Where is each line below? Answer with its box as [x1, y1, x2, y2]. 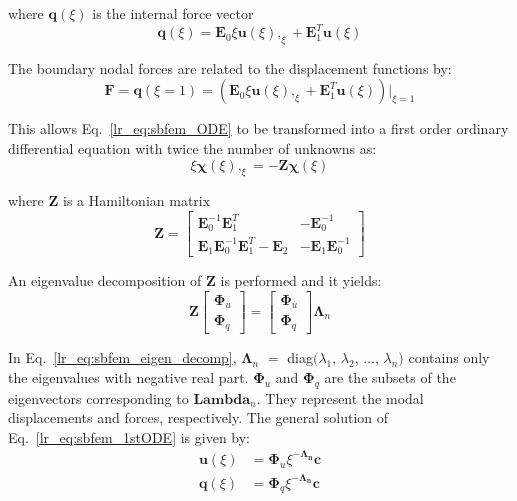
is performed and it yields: [220, 270, 382, 291]
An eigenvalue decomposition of [8, 270, 202, 291]
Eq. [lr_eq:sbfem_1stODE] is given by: [8, 426, 251, 447]
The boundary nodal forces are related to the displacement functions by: [8, 57, 452, 78]
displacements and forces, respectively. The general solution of [8, 407, 389, 428]
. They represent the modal [256, 387, 424, 408]
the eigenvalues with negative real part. [8, 366, 249, 387]
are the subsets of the [324, 366, 456, 387]
